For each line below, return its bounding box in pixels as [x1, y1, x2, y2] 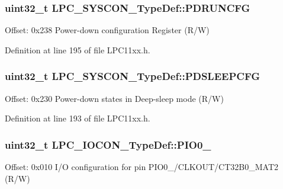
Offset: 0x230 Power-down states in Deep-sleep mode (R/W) [5, 92, 224, 104]
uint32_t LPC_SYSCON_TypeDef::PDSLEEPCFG [5, 69, 260, 84]
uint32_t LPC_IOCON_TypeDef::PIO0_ [5, 137, 211, 152]
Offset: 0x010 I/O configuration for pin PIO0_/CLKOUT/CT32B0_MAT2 [5, 161, 278, 173]
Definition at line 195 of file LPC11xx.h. [5, 43, 150, 56]
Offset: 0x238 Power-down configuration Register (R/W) [5, 24, 210, 36]
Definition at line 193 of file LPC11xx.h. [5, 112, 150, 124]
